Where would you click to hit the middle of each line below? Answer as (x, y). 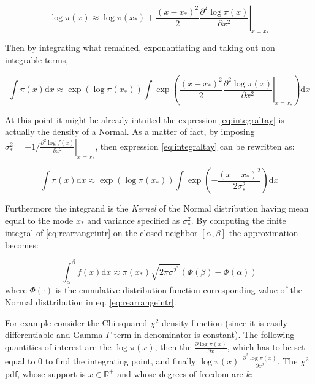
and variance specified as (134, 220)
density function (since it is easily (225, 322)
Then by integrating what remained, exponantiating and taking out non (140, 48)
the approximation (264, 232)
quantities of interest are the (58, 347)
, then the (173, 347)
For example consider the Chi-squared (76, 322)
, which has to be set (266, 347)
